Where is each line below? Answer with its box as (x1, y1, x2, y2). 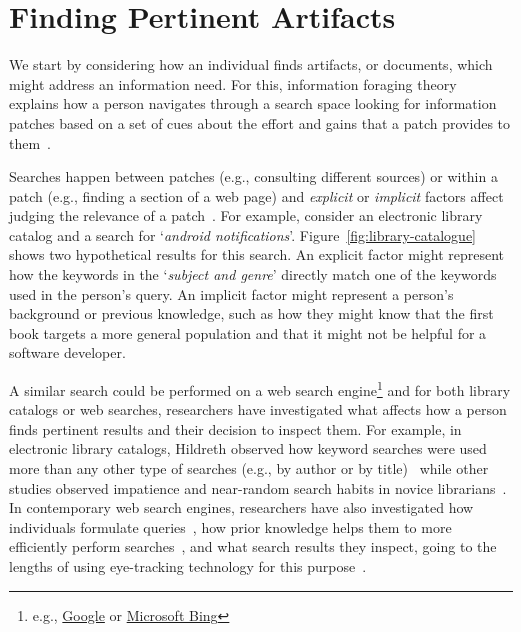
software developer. (9, 342, 126, 363)
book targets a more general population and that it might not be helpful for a (9, 322, 487, 343)
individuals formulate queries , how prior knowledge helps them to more (9, 516, 452, 537)
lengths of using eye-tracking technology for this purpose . (9, 556, 367, 577)
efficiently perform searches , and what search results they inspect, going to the (9, 536, 497, 557)
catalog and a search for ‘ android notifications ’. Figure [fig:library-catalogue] (9, 224, 476, 245)
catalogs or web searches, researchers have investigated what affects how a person (9, 399, 507, 420)
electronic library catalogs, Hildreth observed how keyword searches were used (9, 438, 487, 459)
